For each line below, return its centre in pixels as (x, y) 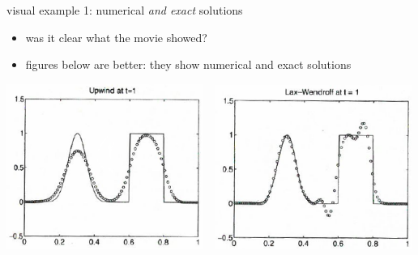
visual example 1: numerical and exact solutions (125, 10)
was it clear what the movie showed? (116, 37)
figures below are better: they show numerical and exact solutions (188, 64)
